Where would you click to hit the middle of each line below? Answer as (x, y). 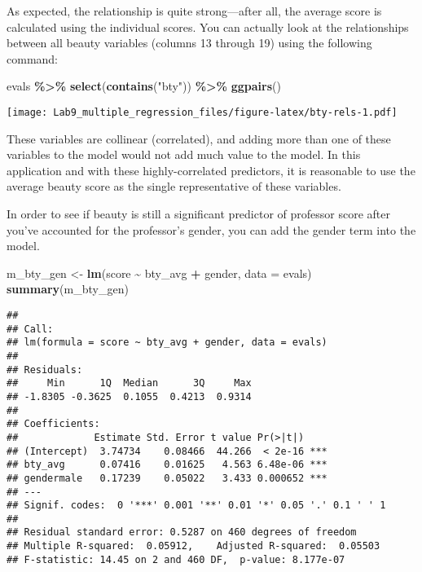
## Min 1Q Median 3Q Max (129, 383)
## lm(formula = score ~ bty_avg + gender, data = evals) (167, 343)
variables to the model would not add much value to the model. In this (184, 154)
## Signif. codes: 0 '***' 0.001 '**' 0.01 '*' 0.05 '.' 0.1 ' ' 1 (196, 506)
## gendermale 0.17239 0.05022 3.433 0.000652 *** (167, 478)
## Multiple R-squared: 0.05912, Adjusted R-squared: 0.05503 (193, 546)
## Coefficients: (53, 424)
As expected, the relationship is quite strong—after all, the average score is (194, 11)
